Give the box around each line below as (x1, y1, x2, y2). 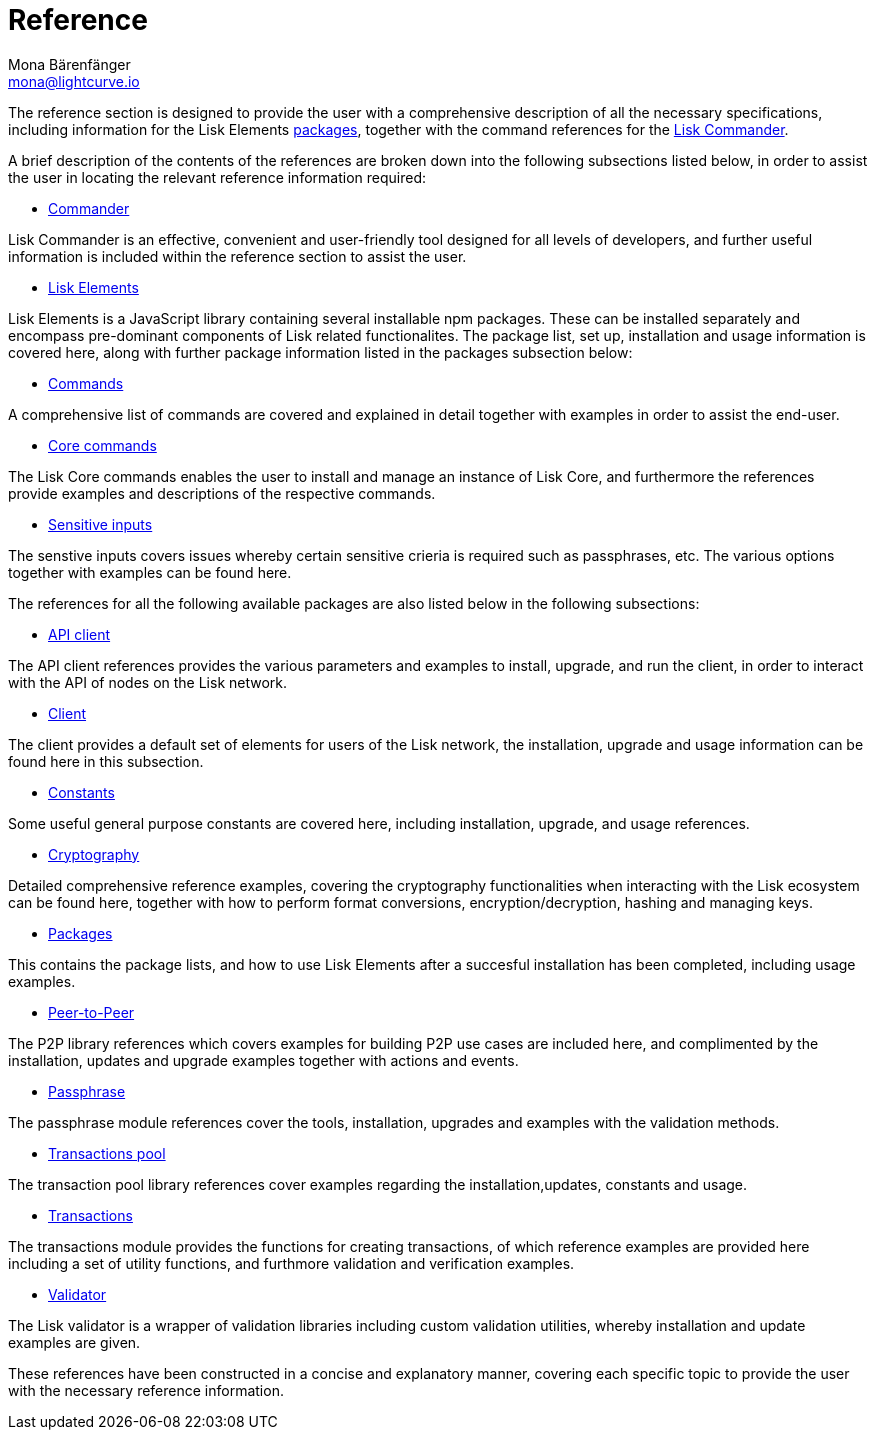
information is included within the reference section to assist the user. (8, 247, 467, 265)
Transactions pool (48, 1144, 166, 1162)
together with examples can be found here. (8, 563, 292, 581)
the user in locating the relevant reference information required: (8, 168, 426, 186)
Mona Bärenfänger (8, 55, 131, 73)
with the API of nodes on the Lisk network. (8, 673, 288, 691)
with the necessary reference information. (8, 1381, 284, 1399)
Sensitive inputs (48, 515, 153, 533)
